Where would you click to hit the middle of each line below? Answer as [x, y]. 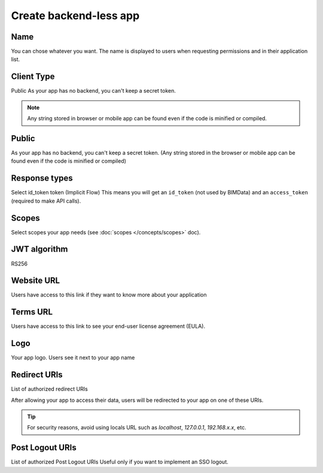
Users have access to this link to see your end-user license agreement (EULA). [108, 326]
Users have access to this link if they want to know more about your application [109, 295]
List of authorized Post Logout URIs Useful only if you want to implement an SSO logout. [120, 462]
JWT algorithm [39, 249]
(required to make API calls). [46, 201]
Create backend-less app [75, 16]
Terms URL [32, 312]
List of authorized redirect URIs [49, 389]
